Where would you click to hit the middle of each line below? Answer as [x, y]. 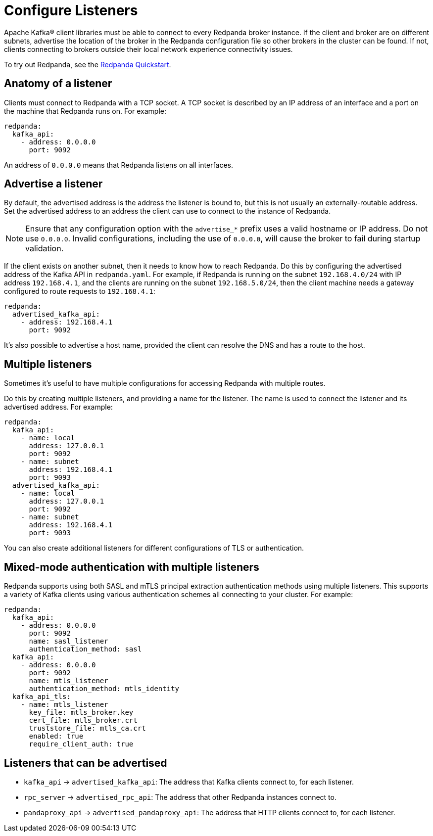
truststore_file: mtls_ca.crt [87, 728]
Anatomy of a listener [58, 84]
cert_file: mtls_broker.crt [83, 720]
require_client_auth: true [81, 744]
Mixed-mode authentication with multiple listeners [132, 567]
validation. [45, 249]
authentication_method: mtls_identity [104, 689]
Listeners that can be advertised [86, 763]
